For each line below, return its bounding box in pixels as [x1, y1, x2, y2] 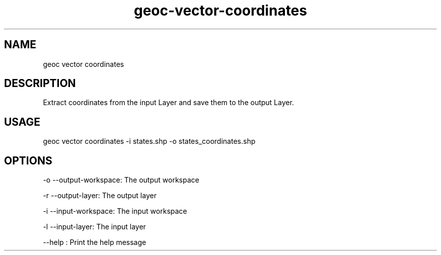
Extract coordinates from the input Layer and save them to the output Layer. [43, 98, 294, 107]
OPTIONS [4, 154, 52, 167]
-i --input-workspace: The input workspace [43, 207, 187, 216]
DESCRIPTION [4, 77, 76, 90]
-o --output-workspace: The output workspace [43, 176, 199, 185]
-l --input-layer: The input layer [43, 222, 146, 231]
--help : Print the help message [43, 238, 146, 247]
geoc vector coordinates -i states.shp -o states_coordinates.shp [43, 137, 256, 146]
